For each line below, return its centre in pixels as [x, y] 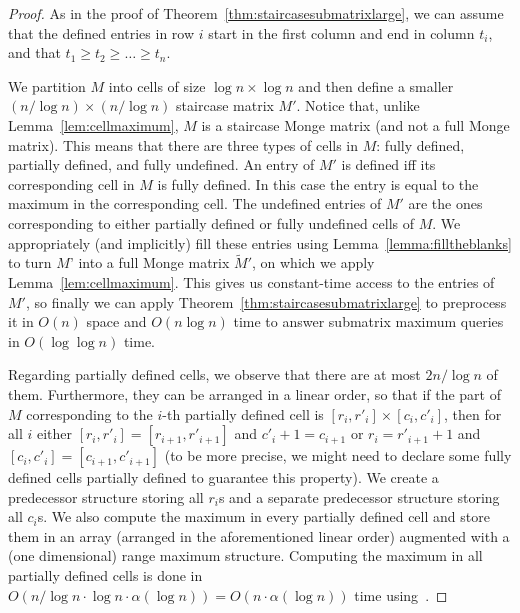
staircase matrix [225, 105]
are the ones [445, 203]
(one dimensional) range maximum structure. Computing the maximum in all [245, 555]
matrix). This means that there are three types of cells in [183, 144]
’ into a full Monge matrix [149, 262]
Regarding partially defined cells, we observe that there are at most [214, 374]
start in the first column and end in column [341, 32]
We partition [47, 85]
